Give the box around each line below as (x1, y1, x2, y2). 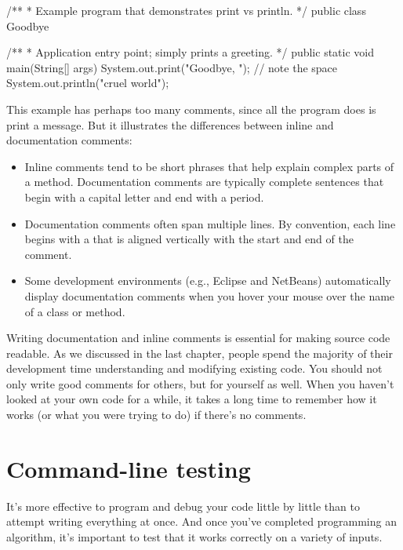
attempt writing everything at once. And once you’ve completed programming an (6, 513, 397, 530)
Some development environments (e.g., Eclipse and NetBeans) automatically (24, 272, 391, 289)
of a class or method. (24, 303, 125, 319)
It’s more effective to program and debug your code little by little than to (6, 497, 360, 514)
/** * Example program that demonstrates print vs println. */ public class (6, 2, 366, 18)
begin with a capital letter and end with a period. (24, 188, 264, 205)
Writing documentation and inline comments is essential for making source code (6, 330, 390, 346)
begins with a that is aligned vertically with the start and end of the (24, 231, 354, 247)
